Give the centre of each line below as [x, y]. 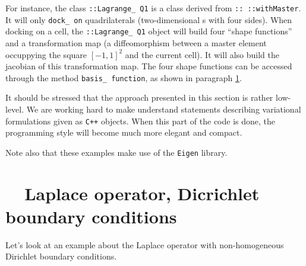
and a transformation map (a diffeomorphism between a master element [136, 42]
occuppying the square [46, 54]
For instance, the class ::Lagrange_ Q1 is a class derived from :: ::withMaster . [153, 8]
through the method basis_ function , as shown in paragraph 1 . [124, 77]
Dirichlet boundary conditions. [61, 256]
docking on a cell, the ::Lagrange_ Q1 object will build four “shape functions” [149, 31]
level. [15, 109]
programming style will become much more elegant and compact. [124, 132]
